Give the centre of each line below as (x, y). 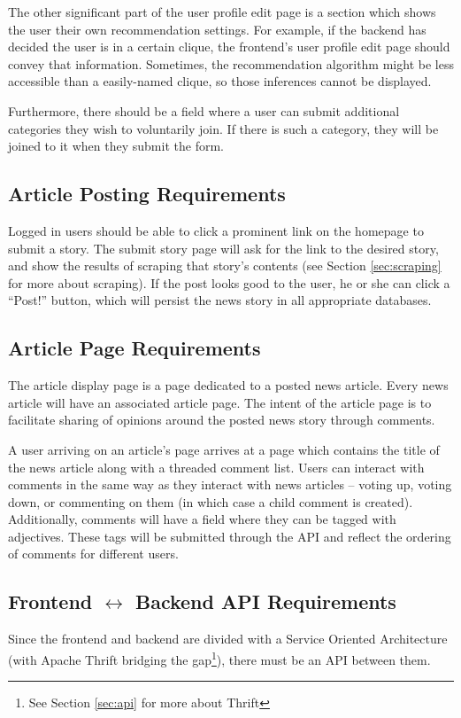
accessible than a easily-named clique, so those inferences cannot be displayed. (220, 81)
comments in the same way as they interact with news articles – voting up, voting (230, 484)
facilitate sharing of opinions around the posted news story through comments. (222, 420)
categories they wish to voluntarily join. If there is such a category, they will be (223, 128)
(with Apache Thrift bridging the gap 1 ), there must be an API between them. (219, 658)
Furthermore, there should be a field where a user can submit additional (204, 110)
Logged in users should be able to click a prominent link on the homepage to (216, 230)
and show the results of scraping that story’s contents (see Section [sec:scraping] (225, 265)
